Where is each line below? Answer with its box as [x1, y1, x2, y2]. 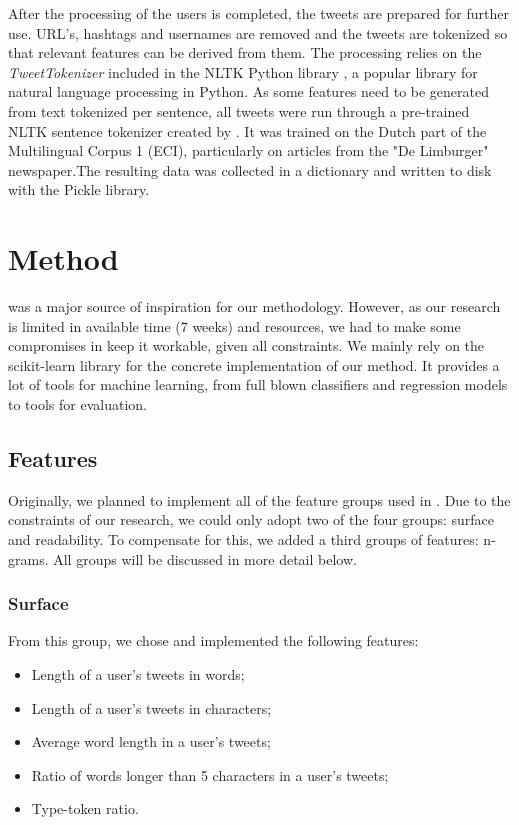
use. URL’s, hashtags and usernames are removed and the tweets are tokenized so [8, 22, 508, 43]
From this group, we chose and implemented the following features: [8, 630, 419, 651]
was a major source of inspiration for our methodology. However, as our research [8, 296, 501, 317]
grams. [8, 548, 49, 569]
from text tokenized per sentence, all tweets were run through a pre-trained [8, 100, 470, 121]
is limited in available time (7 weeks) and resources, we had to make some [8, 315, 461, 336]
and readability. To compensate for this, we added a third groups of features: [8, 529, 479, 550]
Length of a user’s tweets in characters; [31, 697, 272, 718]
